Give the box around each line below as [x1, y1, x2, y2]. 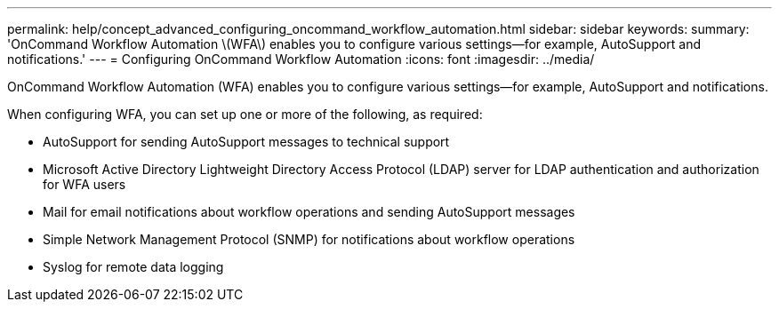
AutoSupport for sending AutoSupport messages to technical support [43, 134, 450, 149]
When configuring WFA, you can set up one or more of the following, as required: [7, 107, 483, 122]
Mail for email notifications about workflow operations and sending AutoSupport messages [43, 204, 575, 219]
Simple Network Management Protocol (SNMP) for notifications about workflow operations [43, 232, 575, 247]
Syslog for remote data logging [43, 259, 224, 274]
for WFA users [43, 177, 126, 192]
